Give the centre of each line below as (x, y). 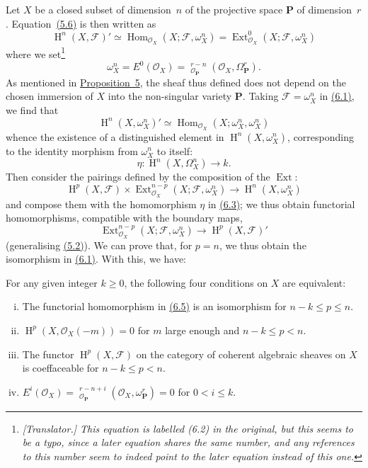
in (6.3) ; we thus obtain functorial (281, 204)
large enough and (202, 330)
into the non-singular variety (170, 96)
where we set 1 (36, 52)
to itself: (175, 150)
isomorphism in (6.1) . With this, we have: (96, 259)
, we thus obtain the (263, 245)
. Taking (260, 96)
